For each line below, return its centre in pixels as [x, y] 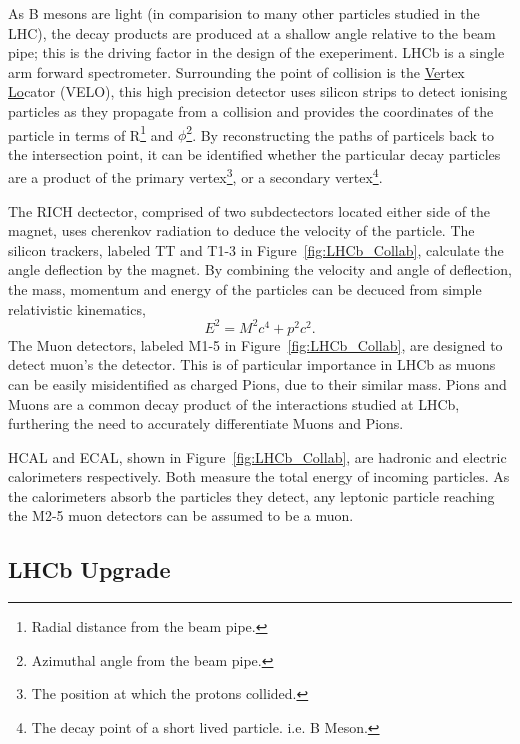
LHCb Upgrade [89, 569]
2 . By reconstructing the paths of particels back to [340, 133]
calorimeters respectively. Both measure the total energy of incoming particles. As [259, 476]
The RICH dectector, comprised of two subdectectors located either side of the [249, 210]
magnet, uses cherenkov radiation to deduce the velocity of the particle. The [241, 230]
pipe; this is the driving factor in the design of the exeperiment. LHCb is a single [256, 52]
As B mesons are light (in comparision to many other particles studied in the [244, 13]
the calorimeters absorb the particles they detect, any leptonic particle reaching [251, 495]
